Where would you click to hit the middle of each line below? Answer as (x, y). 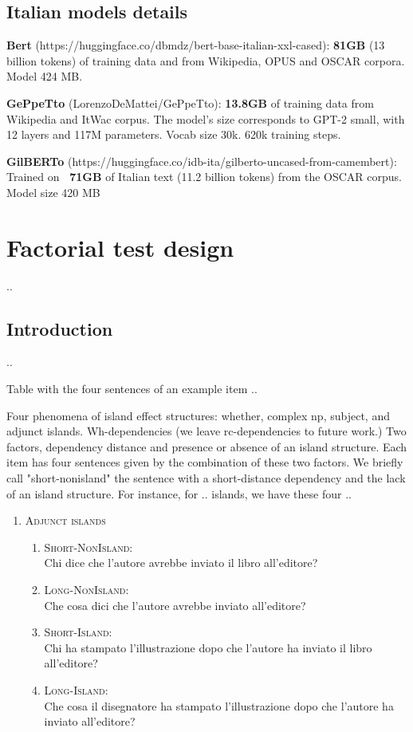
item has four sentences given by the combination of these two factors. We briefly (205, 462)
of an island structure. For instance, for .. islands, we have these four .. (179, 493)
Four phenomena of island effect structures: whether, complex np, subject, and (198, 415)
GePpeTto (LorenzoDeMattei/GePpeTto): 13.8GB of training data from (190, 102)
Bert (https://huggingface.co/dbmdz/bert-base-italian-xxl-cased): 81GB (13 (196, 45)
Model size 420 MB (53, 192)
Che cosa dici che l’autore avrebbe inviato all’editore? (175, 605)
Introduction (60, 328)
